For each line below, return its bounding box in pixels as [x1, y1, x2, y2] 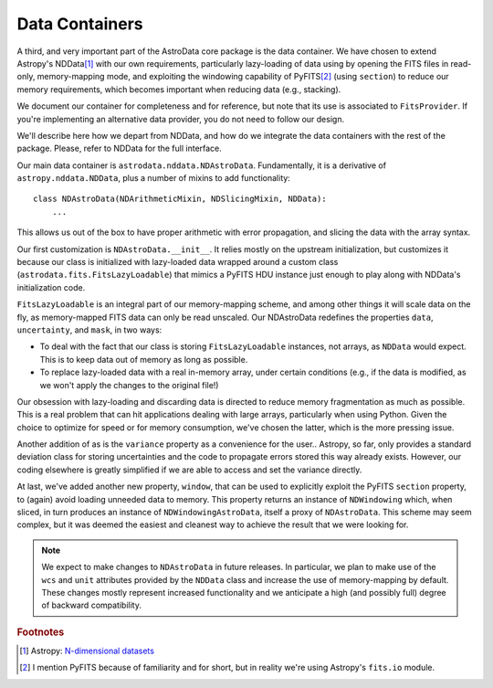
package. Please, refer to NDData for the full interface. [16, 143, 223, 154]
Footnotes [16, 626, 65, 639]
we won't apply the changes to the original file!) [39, 379, 219, 390]
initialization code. [16, 281, 86, 292]
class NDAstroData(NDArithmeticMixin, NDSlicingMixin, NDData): [33, 194, 328, 205]
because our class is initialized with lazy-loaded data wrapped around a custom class [16, 257, 339, 268]
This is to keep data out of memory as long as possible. [39, 354, 248, 365]
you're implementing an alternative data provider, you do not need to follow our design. [16, 113, 345, 124]
